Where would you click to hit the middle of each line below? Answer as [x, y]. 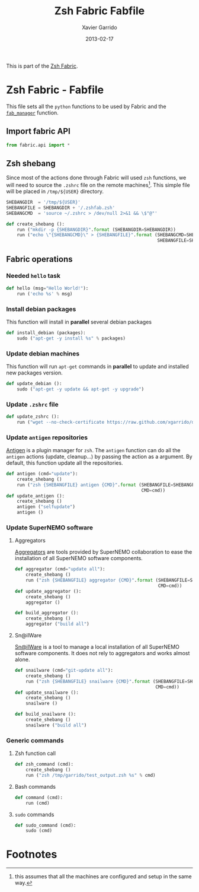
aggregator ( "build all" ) [58, 624]
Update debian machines [43, 353]
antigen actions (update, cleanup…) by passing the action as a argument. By [99, 457]
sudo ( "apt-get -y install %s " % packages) [71, 338]
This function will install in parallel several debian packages [79, 322]
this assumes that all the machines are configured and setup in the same [103, 877]
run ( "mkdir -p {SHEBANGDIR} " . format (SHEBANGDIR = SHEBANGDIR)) [97, 230]
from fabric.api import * [38, 145]
